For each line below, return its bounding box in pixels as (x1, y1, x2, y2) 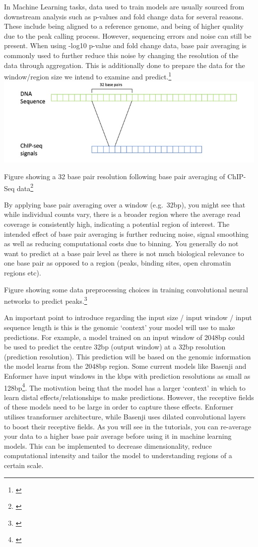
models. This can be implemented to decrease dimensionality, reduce (4, 440, 212, 451)
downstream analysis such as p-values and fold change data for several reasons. (4, 11, 244, 21)
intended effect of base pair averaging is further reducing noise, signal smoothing (4, 228, 249, 239)
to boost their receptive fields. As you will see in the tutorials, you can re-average (4, 421, 252, 431)
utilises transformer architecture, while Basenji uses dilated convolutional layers (4, 411, 246, 422)
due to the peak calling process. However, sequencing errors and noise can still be (4, 30, 252, 41)
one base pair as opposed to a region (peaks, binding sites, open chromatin (4, 258, 231, 268)
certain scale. (4, 460, 44, 471)
